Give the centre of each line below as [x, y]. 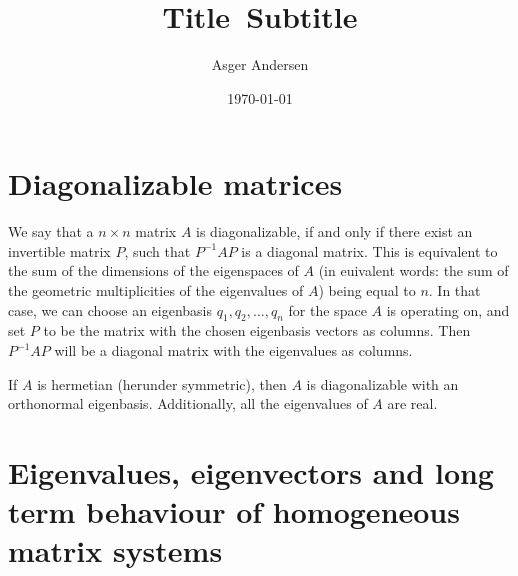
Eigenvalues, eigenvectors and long [251, 471]
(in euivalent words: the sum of [413, 270]
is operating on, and [448, 309]
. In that [454, 290]
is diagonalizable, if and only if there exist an [334, 231]
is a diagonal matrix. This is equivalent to [369, 250]
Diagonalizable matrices [175, 183]
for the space [327, 309]
